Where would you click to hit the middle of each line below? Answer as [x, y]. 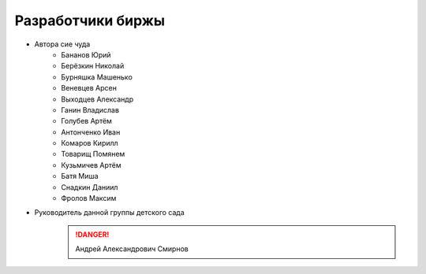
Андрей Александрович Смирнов [132, 249]
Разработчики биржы [90, 20]
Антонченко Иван [91, 132]
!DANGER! [92, 234]
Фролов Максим [89, 198]
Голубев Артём [86, 121]
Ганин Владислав [90, 109]
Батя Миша [80, 176]
